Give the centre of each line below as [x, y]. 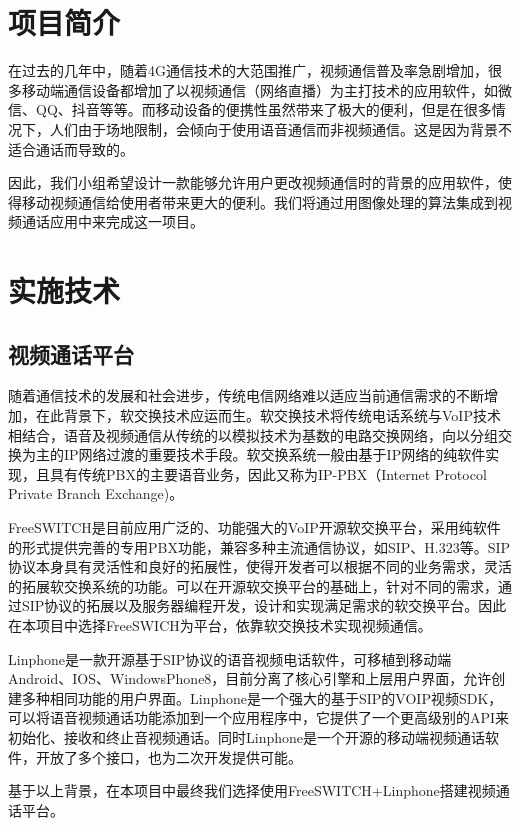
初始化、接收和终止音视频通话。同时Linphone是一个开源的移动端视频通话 [246, 736]
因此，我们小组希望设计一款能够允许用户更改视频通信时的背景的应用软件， [253, 182]
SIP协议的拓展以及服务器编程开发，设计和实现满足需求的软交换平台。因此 [264, 605]
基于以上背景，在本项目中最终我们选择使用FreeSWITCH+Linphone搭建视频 [252, 790]
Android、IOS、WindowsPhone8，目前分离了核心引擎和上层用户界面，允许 [250, 678]
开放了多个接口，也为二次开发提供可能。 [168, 756]
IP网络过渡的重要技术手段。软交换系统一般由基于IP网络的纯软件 [274, 454]
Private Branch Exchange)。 [96, 493]
